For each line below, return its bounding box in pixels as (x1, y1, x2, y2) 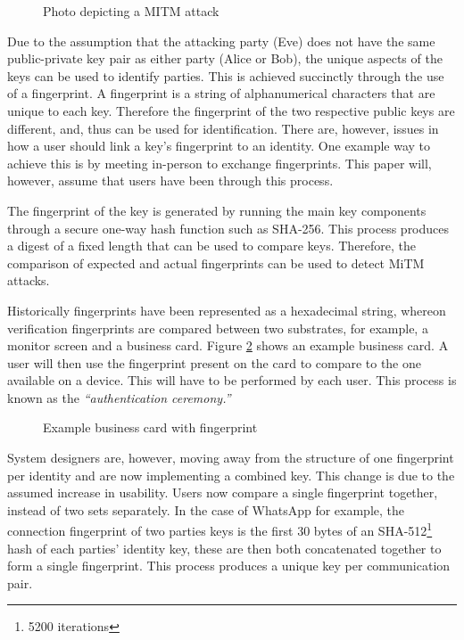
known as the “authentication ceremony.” (7, 388, 231, 406)
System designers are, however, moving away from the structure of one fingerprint (7, 448, 454, 467)
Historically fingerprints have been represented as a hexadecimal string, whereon (7, 300, 446, 319)
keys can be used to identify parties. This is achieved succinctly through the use (7, 66, 444, 85)
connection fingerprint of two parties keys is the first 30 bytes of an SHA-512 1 (7, 519, 433, 540)
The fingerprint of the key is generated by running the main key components (7, 201, 427, 219)
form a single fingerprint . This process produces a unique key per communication (7, 556, 451, 575)
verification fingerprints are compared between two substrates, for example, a (7, 318, 428, 337)
